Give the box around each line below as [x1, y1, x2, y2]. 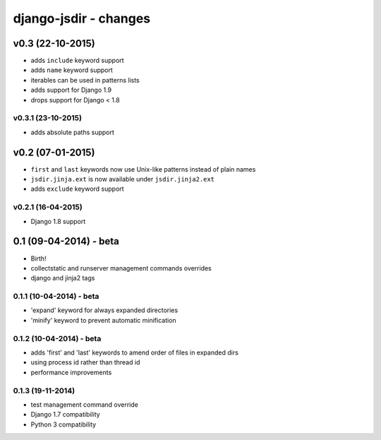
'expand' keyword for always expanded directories [30, 306, 179, 314]
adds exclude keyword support [30, 184, 124, 194]
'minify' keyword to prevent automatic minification [30, 316, 176, 324]
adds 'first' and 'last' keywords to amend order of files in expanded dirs [30, 348, 239, 357]
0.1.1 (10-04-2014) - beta [13, 292, 99, 302]
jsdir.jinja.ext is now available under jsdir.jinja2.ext [30, 175, 215, 184]
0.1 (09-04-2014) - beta [13, 235, 120, 247]
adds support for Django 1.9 [30, 85, 112, 95]
